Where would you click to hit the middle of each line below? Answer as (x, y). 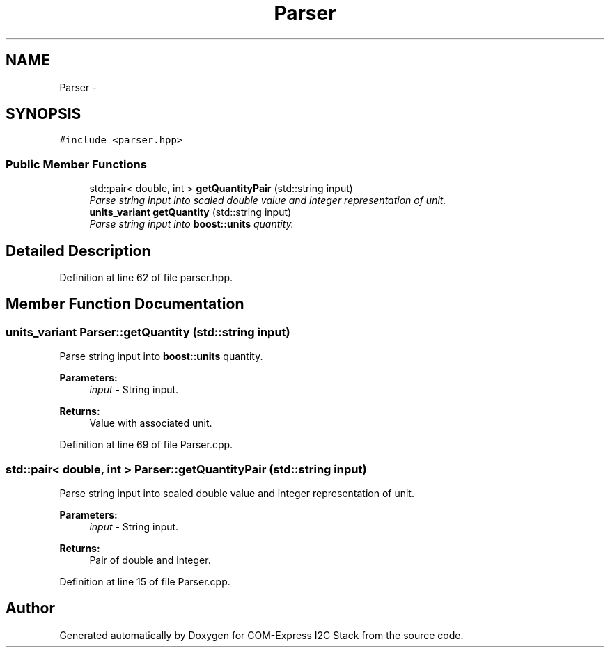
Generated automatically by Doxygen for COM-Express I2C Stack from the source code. (261, 635)
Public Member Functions (76, 164)
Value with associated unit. (151, 423)
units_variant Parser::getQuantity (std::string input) (148, 332)
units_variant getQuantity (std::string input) (190, 212)
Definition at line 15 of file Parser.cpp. (145, 582)
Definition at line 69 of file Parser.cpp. (146, 445)
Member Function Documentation (125, 304)
